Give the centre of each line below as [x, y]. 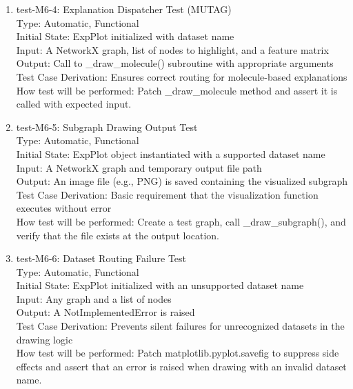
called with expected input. [74, 104]
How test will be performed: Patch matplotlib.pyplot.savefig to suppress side [178, 353]
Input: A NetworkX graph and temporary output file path [139, 167]
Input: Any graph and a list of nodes [94, 298]
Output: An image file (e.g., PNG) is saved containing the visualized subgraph [182, 181]
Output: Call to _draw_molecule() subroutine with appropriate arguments [175, 63]
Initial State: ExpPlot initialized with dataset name [125, 36]
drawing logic [44, 339]
